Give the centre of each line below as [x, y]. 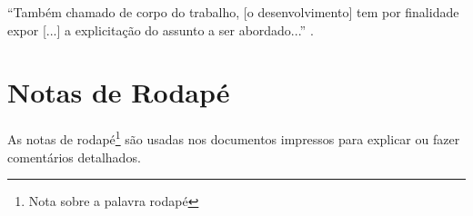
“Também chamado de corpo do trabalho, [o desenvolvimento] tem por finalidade [233, 12]
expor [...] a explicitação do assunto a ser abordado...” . [161, 29]
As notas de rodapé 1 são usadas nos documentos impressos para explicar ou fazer [234, 137]
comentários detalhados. [74, 157]
